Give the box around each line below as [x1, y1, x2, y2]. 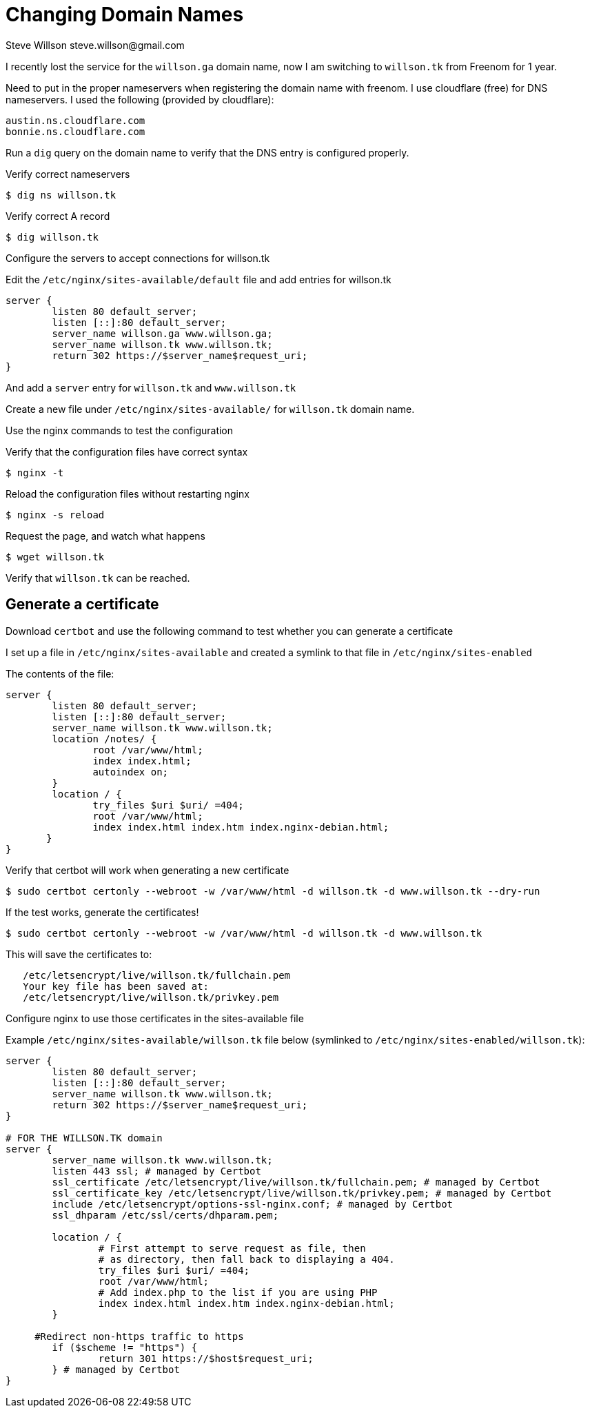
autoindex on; [92, 766, 169, 777]
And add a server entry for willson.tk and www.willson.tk [6, 381, 296, 394]
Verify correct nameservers [6, 167, 130, 180]
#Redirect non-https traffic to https [34, 1330, 244, 1342]
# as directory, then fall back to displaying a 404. [98, 1253, 395, 1265]
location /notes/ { [52, 733, 157, 744]
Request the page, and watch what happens [6, 529, 205, 542]
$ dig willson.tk [6, 231, 99, 243]
